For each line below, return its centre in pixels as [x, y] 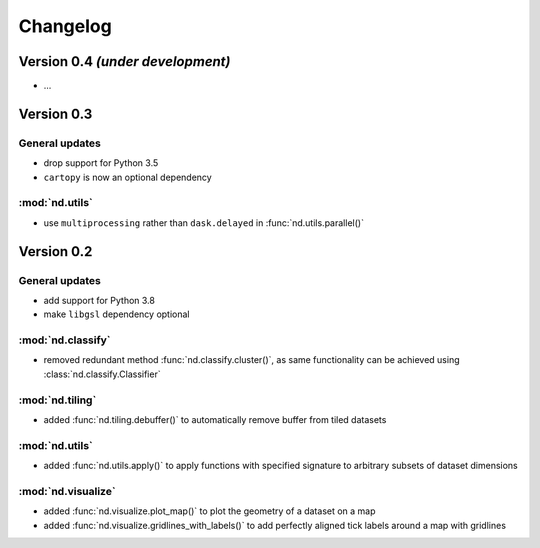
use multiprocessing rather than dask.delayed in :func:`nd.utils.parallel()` [204, 222]
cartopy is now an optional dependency [127, 177]
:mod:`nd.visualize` [67, 491]
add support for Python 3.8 [99, 300]
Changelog [65, 26]
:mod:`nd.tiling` [57, 400]
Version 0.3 [55, 113]
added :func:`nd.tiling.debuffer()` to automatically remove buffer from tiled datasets [215, 419]
